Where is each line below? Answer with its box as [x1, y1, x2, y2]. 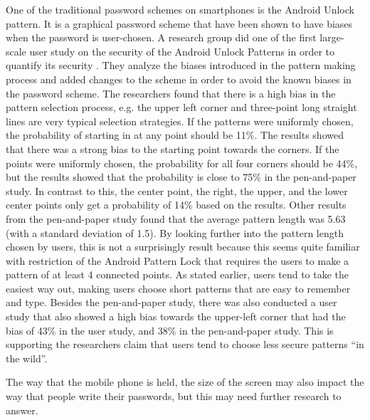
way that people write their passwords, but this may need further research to [6, 389, 342, 404]
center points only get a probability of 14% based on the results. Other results [6, 197, 347, 212]
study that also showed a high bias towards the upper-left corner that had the [6, 309, 346, 324]
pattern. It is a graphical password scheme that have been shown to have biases [6, 16, 353, 31]
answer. [6, 402, 38, 417]
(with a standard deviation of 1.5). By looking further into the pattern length [6, 225, 344, 240]
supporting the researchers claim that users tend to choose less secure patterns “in [6, 337, 364, 352]
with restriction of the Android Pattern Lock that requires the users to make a [6, 253, 349, 268]
